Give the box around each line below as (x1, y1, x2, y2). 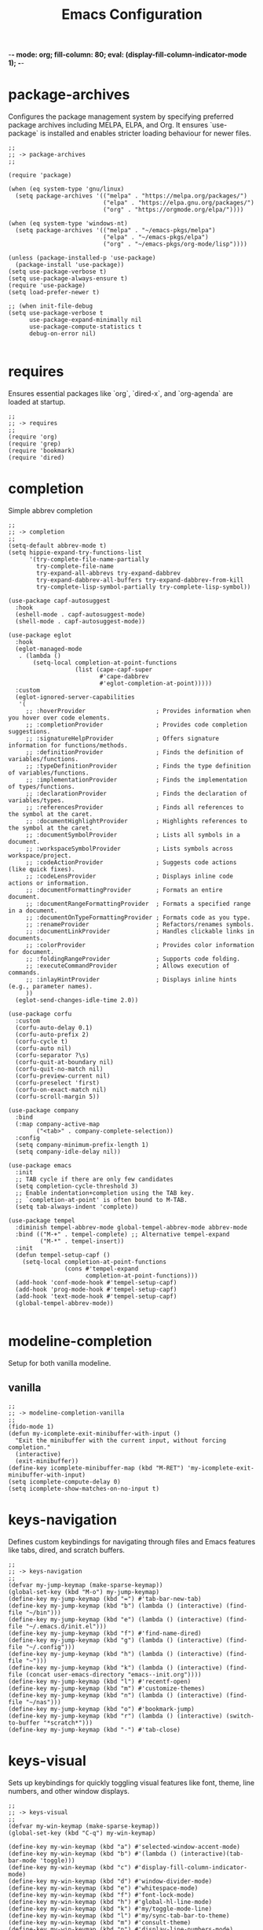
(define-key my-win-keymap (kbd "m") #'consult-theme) (8, 1918, 192, 1926)
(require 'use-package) (8, 282, 86, 290)
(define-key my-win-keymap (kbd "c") (8, 1863, 132, 1871)
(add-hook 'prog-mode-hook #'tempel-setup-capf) (15, 1285, 177, 1293)
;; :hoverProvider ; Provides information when (25, 707, 251, 715)
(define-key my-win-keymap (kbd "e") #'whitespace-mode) (8, 1884, 199, 1892)
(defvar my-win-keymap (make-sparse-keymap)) (8, 1822, 159, 1830)
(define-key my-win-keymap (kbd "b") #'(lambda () (8, 1850, 177, 1858)
